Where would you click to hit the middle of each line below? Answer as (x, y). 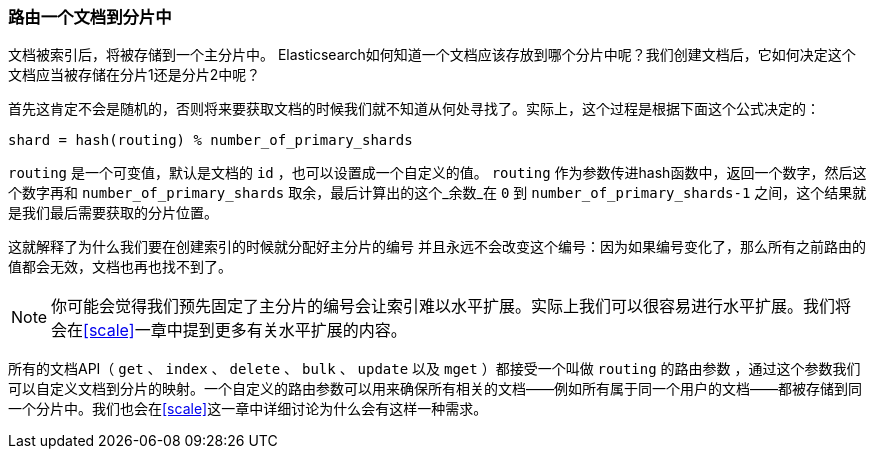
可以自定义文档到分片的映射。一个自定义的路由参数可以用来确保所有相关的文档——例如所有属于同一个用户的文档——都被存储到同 (435, 389)
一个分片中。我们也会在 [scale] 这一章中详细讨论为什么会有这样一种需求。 (248, 409)
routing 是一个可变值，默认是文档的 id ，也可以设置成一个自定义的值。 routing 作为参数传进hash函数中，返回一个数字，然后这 (437, 173)
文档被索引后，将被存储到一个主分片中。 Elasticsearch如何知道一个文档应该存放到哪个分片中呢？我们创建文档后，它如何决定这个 (432, 55)
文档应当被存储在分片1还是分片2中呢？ (134, 75)
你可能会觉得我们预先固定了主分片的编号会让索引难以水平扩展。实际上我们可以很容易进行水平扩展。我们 (443, 306)
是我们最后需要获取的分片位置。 (113, 213)
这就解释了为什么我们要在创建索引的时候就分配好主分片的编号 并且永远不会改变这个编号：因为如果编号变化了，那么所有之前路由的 (437, 247)
